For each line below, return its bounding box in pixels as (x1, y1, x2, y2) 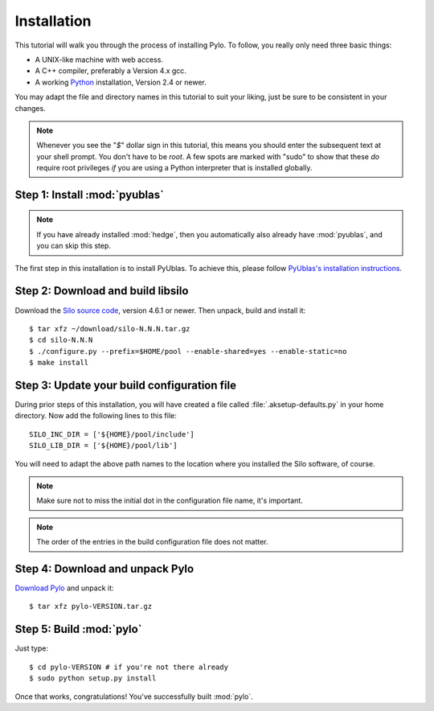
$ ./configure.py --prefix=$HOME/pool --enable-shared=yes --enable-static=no (29, 347, 347, 355)
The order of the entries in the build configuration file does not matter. (36, 537, 268, 547)
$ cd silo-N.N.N (29, 335, 93, 345)
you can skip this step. (36, 241, 112, 251)
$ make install (29, 358, 89, 368)
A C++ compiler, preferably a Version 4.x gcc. (35, 66, 186, 76)
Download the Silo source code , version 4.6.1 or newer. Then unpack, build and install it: (14, 306, 305, 315)
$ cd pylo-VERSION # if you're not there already (29, 662, 229, 672)
